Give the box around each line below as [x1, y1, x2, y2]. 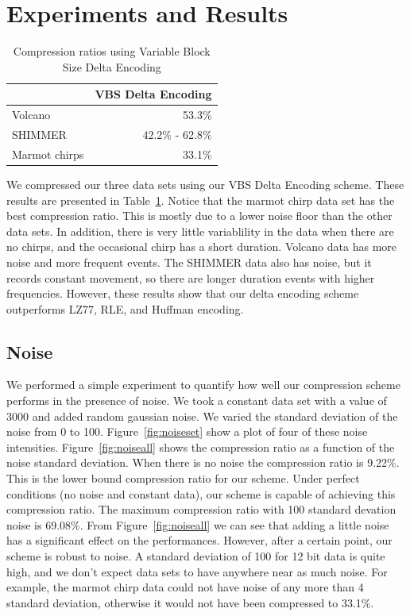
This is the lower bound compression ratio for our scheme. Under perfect [6, 470, 360, 487]
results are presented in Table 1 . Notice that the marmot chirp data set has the [6, 191, 395, 208]
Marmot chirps [12, 145, 84, 162]
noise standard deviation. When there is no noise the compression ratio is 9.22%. [6, 454, 400, 471]
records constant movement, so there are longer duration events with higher [6, 269, 375, 286]
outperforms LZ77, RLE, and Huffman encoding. [6, 300, 244, 317]
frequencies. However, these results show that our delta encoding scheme [6, 285, 359, 302]
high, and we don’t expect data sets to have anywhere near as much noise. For [6, 563, 388, 579]
